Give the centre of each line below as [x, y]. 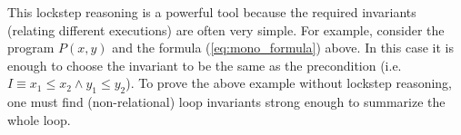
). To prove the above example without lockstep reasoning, [289, 83]
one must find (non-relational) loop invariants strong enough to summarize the [226, 102]
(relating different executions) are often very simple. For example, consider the [226, 29]
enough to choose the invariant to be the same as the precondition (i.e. [205, 65]
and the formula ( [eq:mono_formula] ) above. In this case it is [283, 48]
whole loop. [39, 119]
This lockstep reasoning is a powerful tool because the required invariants [212, 12]
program [31, 48]
